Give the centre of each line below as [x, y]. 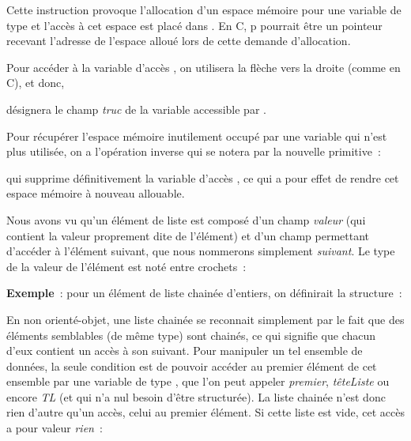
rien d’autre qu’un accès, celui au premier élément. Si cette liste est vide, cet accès [205, 412]
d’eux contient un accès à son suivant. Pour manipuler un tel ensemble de [185, 351]
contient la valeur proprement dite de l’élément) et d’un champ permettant [188, 235]
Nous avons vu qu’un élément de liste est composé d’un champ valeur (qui [186, 219]
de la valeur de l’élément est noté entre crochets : [126, 266]
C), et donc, [36, 83]
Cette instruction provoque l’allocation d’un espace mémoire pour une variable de [204, 9]
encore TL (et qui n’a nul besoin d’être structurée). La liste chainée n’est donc [196, 396]
